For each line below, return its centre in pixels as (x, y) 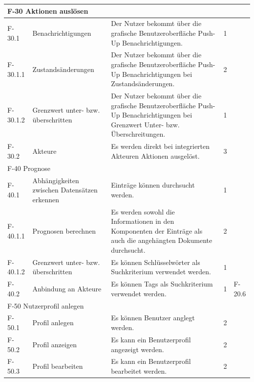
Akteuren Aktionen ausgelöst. (155, 155)
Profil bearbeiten (58, 366)
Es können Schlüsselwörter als (156, 262)
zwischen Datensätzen (65, 190)
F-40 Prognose (29, 168)
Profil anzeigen (54, 344)
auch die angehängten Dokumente (162, 240)
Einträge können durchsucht (153, 185)
